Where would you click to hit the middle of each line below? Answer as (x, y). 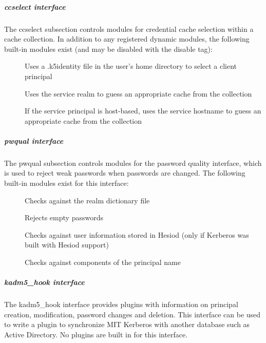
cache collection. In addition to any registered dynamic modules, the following (127, 39)
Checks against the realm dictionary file (87, 200)
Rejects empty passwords (64, 217)
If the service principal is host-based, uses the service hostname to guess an (143, 111)
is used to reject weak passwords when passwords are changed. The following (125, 173)
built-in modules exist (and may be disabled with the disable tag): (108, 49)
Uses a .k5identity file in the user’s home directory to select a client (131, 66)
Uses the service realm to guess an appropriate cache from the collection (138, 93)
